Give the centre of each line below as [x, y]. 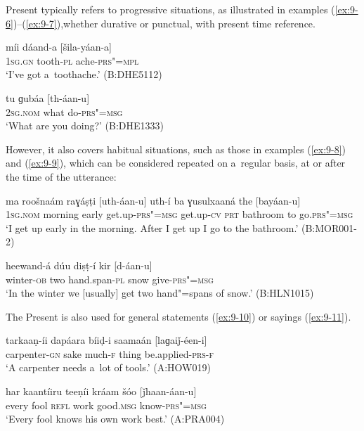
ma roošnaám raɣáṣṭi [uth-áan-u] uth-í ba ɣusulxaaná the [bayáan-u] [153, 200]
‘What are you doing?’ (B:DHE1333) [85, 126]
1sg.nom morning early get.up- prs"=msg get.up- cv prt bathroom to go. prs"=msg [180, 214]
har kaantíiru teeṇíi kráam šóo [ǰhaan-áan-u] [101, 391]
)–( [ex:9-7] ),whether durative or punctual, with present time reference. [164, 23]
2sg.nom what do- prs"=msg [64, 111]
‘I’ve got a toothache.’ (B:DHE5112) [84, 74]
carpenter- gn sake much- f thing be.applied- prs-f [110, 353]
